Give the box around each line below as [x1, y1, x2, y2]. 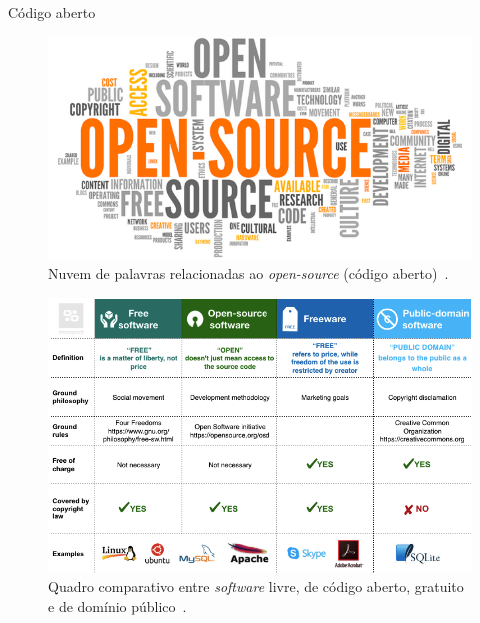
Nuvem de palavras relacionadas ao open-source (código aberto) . [48, 263, 449, 284]
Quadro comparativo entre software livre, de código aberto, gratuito [48, 576, 464, 597]
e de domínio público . [48, 595, 187, 616]
